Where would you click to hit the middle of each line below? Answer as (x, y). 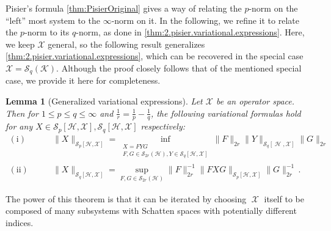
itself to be (284, 198)
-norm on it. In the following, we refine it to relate (205, 20)
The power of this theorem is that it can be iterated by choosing (126, 198)
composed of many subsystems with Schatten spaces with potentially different (151, 211)
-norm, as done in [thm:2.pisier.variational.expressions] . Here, (190, 32)
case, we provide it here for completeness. (83, 80)
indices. (20, 222)
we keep (20, 44)
